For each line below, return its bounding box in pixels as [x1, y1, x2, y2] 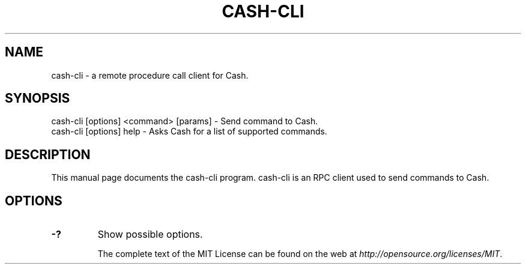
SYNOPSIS [5, 91, 70, 106]
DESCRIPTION [5, 147, 91, 162]
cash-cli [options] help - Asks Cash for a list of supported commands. [51, 126, 327, 137]
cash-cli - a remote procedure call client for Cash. [51, 70, 249, 80]
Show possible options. [97, 228, 203, 241]
